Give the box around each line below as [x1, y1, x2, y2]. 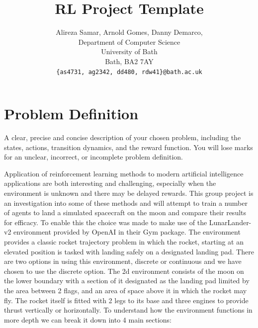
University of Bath [101, 46, 158, 57]
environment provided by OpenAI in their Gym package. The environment [13, 227, 241, 237]
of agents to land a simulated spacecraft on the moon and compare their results [4, 207, 247, 218]
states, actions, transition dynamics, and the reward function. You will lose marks [4, 142, 253, 152]
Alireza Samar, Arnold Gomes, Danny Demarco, [56, 27, 203, 37]
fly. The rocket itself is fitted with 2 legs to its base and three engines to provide [4, 295, 249, 305]
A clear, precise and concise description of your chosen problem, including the [4, 132, 241, 143]
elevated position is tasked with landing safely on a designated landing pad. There [4, 246, 254, 256]
